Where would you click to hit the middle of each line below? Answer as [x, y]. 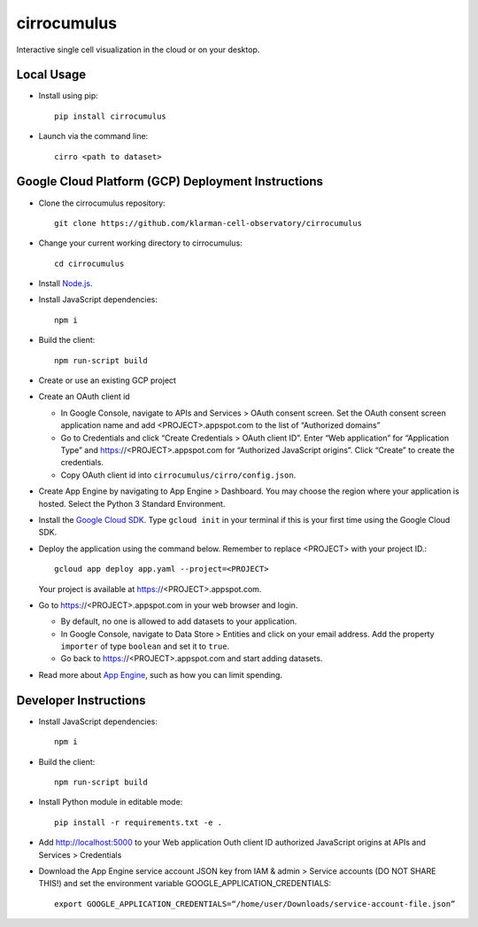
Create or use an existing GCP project [108, 380]
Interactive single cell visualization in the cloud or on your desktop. [138, 50]
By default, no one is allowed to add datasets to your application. [179, 621]
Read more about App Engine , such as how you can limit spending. [161, 674]
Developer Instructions [81, 700]
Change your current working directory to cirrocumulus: [140, 243]
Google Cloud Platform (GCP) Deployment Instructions [170, 182]
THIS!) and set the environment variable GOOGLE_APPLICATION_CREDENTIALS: [185, 884]
